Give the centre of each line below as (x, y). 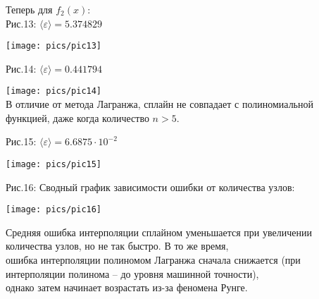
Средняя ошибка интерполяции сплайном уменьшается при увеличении (159, 232)
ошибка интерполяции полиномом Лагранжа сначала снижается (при (153, 259)
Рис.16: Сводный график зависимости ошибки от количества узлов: (150, 187)
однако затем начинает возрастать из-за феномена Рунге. (127, 287)
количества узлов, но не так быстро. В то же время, (117, 246)
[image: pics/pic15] (54, 164)
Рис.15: (21, 141)
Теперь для (29, 9)
